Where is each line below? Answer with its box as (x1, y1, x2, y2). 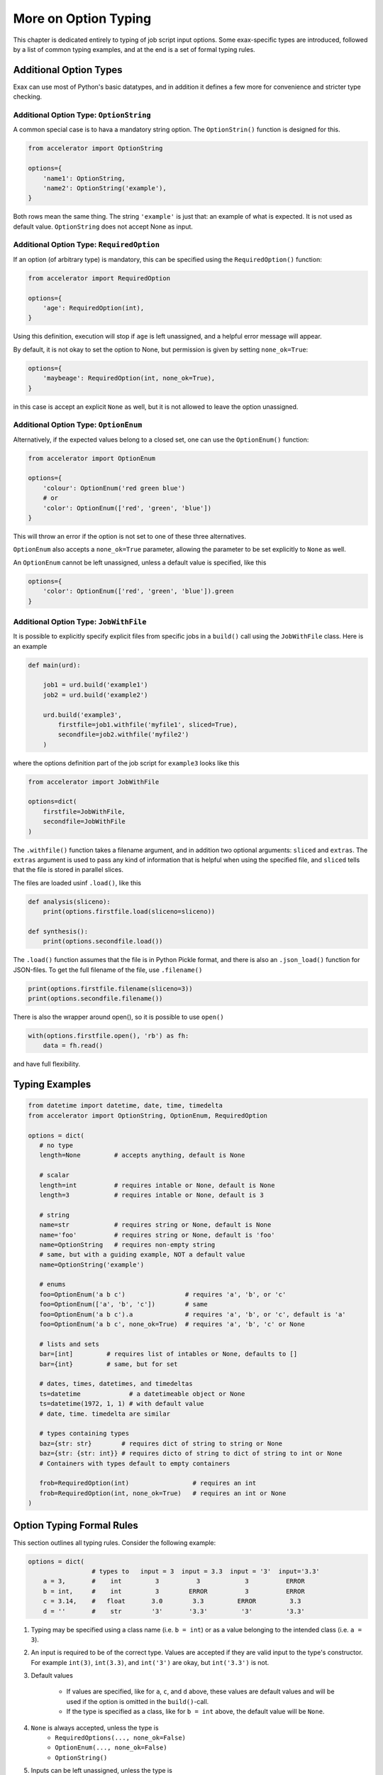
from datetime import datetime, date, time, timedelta (28, 1101, 223, 1110)
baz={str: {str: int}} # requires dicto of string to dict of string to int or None (39, 1449, 343, 1458)
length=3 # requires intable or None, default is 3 (39, 1191, 264, 1199)
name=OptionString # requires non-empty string (39, 1240, 216, 1249)
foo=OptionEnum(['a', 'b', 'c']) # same (39, 1300, 209, 1309)
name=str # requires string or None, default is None (39, 1221, 272, 1229)
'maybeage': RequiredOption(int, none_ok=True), (43, 374, 216, 383)
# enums (39, 1280, 66, 1289)
